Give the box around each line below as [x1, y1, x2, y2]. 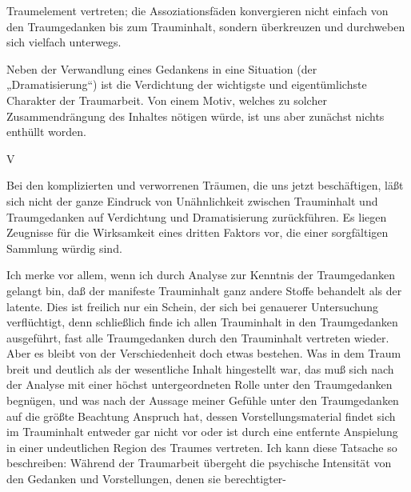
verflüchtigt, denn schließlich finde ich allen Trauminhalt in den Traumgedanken [6, 314, 398, 330]
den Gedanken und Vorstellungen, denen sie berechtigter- [6, 470, 286, 487]
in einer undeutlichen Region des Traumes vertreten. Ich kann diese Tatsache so [6, 438, 397, 455]
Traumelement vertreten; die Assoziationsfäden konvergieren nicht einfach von [6, 2, 389, 18]
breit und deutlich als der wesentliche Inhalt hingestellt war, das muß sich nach [6, 360, 394, 377]
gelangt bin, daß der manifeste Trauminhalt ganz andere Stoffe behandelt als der [6, 282, 402, 298]
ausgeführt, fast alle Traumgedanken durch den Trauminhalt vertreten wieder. [6, 329, 389, 346]
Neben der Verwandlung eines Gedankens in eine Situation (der [6, 60, 317, 77]
